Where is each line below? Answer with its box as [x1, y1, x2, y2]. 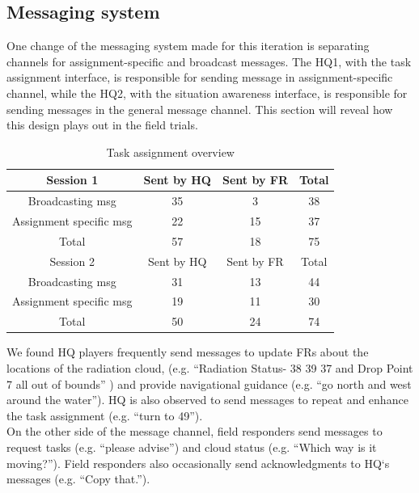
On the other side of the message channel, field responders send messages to [6, 423, 383, 440]
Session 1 [46, 171, 99, 188]
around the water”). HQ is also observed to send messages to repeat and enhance [6, 391, 408, 408]
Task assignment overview [106, 143, 235, 160]
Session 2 [49, 252, 95, 269]
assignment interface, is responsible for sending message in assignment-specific [6, 69, 393, 86]
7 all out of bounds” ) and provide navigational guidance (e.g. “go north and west [6, 375, 412, 392]
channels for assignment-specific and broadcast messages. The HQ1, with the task [6, 53, 412, 70]
